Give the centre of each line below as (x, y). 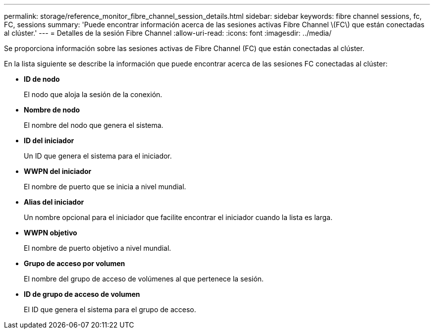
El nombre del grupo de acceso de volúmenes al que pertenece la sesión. (144, 279)
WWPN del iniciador (58, 171)
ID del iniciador (49, 140)
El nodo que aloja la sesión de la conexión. (93, 94)
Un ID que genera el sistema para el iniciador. (98, 156)
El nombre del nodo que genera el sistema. (94, 125)
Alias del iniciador (54, 202)
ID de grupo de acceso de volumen (82, 294)
